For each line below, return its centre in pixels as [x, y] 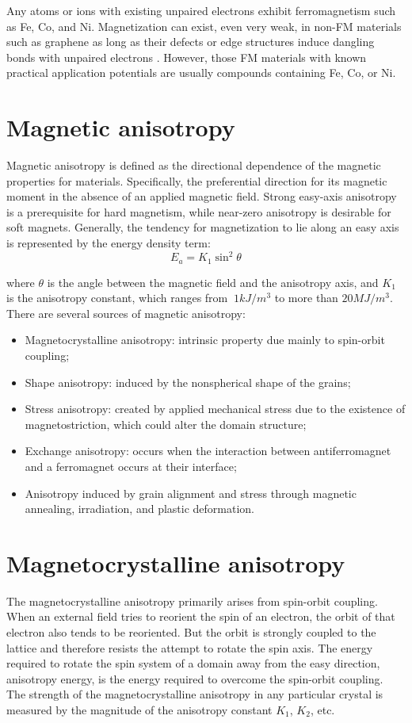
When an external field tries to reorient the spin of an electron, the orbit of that [201, 616]
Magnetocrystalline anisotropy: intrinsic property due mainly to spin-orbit [205, 340]
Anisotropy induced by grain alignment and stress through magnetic [191, 493]
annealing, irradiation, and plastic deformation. [140, 509]
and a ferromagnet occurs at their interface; [131, 466]
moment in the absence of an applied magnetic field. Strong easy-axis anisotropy [202, 196]
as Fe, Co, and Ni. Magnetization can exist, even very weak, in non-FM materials [204, 26]
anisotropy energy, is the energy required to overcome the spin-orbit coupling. [195, 678]
